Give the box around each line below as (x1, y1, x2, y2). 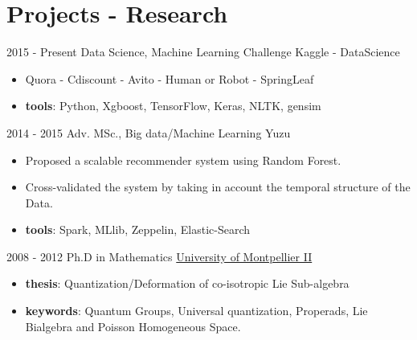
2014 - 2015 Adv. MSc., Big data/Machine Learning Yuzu (6, 124, 291, 141)
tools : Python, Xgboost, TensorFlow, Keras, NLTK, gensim (25, 97, 321, 114)
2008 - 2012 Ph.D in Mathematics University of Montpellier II (6, 248, 313, 264)
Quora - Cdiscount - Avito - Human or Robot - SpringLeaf (25, 70, 314, 87)
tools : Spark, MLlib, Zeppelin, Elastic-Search (25, 221, 251, 238)
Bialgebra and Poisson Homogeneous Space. (25, 317, 241, 334)
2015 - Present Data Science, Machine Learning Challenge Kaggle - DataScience (6, 43, 400, 60)
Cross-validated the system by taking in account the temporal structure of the (25, 178, 411, 195)
